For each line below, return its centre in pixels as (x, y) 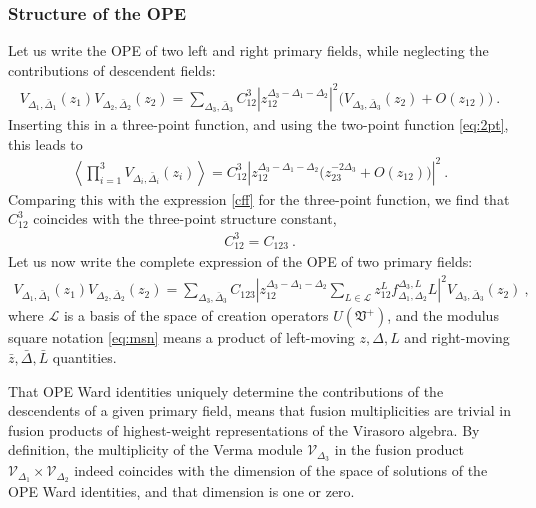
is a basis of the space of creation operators (196, 315)
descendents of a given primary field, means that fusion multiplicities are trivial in (260, 410)
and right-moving (457, 337)
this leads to (45, 143)
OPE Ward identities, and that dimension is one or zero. (181, 491)
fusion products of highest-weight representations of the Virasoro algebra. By (244, 429)
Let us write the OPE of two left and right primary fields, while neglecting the (248, 50)
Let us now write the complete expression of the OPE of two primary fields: (240, 261)
